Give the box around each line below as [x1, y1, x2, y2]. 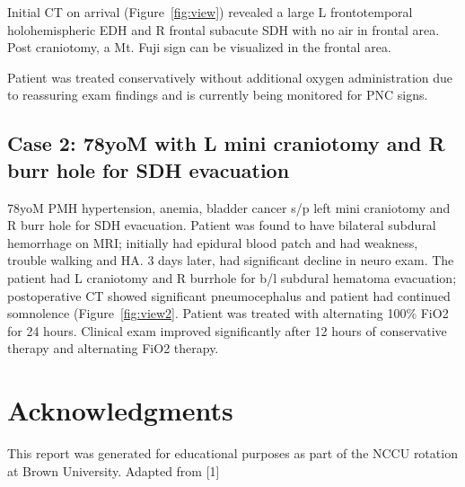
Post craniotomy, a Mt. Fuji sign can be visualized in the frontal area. [7, 38, 391, 57]
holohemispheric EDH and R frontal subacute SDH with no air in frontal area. [7, 20, 440, 39]
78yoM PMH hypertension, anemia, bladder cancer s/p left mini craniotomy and [7, 198, 451, 217]
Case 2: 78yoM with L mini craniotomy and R [7, 129, 445, 157]
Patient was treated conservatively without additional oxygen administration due [7, 67, 453, 86]
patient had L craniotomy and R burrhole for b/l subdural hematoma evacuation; [7, 268, 457, 287]
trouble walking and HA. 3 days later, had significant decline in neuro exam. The [7, 251, 454, 270]
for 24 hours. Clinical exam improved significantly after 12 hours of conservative [7, 321, 447, 340]
